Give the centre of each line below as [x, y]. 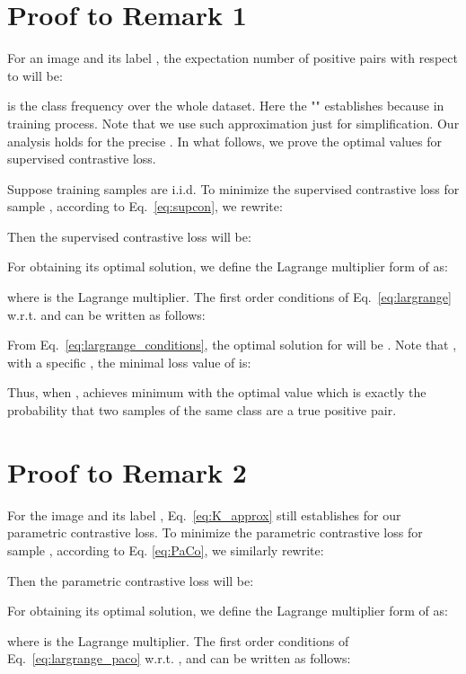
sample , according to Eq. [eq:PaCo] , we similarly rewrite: [166, 550]
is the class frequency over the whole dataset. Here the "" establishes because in [226, 106]
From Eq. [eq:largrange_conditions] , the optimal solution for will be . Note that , [232, 345]
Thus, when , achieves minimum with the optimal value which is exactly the [217, 392]
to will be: [35, 75]
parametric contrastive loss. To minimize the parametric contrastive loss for [215, 532]
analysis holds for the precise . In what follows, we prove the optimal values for [224, 141]
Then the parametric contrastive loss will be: [131, 580]
